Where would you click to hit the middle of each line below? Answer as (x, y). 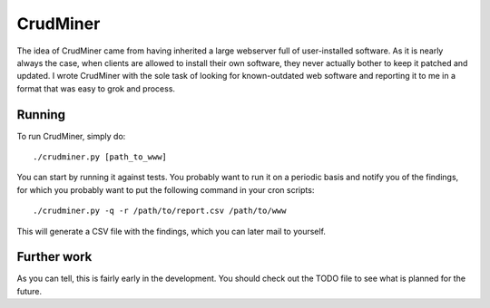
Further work (54, 257)
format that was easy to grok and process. (96, 88)
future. (29, 291)
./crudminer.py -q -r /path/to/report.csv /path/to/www (160, 211)
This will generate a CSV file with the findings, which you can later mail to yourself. (171, 231)
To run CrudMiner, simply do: (71, 136)
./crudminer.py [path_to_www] (100, 157)
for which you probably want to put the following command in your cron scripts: (166, 189)
